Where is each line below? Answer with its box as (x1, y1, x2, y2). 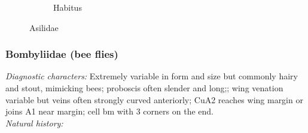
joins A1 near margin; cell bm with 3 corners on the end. (5, 105, 214, 117)
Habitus (53, 1, 82, 13)
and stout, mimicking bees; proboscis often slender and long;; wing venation (5, 82, 283, 94)
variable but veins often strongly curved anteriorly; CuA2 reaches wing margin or (5, 93, 303, 106)
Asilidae (29, 21, 59, 33)
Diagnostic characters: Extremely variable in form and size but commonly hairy (5, 70, 298, 82)
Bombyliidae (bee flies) (5, 47, 118, 61)
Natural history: (5, 116, 63, 129)
